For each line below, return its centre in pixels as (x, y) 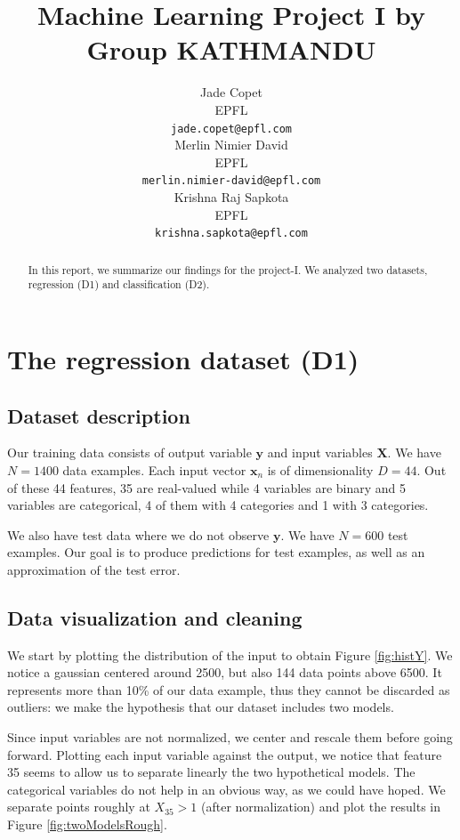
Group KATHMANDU (231, 49)
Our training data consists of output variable (129, 452)
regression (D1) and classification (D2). (119, 284)
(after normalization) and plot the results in (321, 807)
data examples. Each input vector (154, 469)
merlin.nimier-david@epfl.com (231, 181)
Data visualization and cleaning (155, 617)
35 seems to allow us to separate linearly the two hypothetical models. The (211, 772)
